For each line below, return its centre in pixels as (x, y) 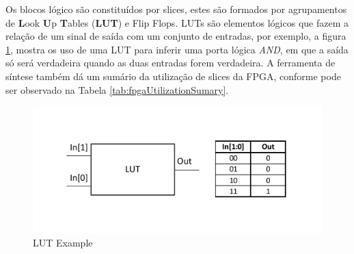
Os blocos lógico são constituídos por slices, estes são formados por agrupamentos (176, 9)
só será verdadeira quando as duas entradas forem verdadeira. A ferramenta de (171, 63)
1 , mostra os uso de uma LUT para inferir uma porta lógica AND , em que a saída (177, 49)
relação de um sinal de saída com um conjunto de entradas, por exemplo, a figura (176, 36)
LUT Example (63, 243)
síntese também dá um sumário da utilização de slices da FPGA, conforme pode (173, 76)
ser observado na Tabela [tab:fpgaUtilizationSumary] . (117, 89)
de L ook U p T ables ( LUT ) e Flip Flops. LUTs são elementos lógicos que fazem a (177, 22)
